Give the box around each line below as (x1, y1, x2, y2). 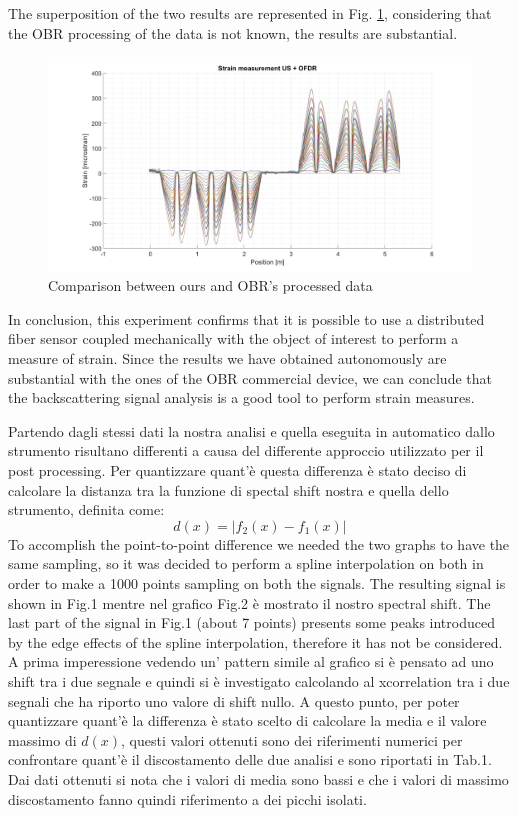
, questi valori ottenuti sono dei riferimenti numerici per (121, 729, 463, 750)
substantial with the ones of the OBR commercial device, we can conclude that (8, 367, 492, 388)
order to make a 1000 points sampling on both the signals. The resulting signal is (8, 572, 506, 593)
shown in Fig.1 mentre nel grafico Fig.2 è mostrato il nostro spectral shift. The (8, 592, 491, 613)
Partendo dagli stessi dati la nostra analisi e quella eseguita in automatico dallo (8, 420, 495, 441)
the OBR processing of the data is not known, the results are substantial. (8, 22, 458, 43)
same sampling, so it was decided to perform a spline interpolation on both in (8, 553, 484, 574)
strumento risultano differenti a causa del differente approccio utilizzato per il (8, 440, 484, 461)
